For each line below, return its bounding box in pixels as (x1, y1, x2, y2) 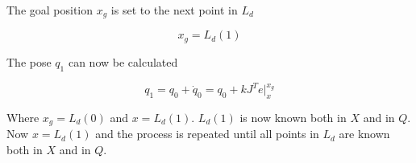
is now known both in (239, 109, 347, 125)
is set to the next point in (110, 2, 238, 18)
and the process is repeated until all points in (95, 125, 319, 142)
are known (339, 125, 390, 142)
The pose (6, 53, 52, 70)
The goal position (6, 2, 94, 18)
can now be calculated (68, 53, 178, 70)
